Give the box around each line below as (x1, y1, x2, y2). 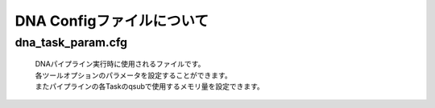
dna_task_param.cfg (14, 35, 128, 50)
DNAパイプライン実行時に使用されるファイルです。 (35, 59, 205, 69)
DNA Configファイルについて (14, 12, 209, 30)
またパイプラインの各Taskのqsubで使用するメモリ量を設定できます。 (35, 81, 265, 91)
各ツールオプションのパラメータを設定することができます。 (35, 70, 233, 80)
